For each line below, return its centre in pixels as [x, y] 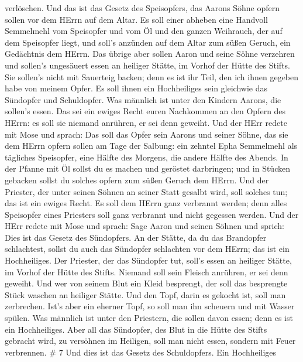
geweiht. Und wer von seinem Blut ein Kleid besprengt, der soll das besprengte [146, 283]
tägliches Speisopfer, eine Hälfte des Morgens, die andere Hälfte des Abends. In [147, 157]
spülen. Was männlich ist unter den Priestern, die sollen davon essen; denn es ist [149, 318]
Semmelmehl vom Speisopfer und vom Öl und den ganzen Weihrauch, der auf [144, 31]
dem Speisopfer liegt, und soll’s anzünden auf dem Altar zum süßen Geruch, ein [148, 42]
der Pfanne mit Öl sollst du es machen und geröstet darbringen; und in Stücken [147, 168]
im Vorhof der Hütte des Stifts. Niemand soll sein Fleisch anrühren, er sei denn [147, 271]
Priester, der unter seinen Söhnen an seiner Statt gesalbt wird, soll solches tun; [146, 191]
